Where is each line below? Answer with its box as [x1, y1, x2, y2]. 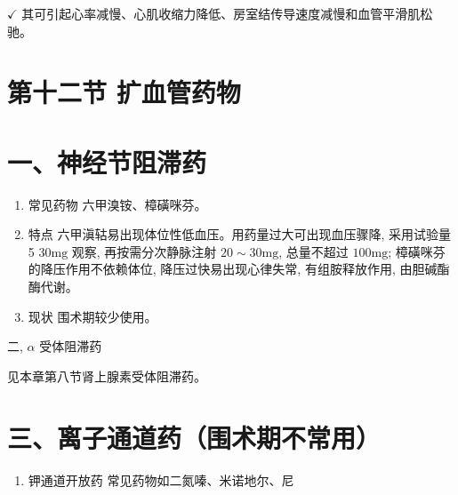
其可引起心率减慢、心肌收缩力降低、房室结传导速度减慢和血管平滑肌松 [21, 4, 433, 22]
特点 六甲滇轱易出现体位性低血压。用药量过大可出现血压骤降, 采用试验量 [28, 225, 452, 244]
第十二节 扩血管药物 [7, 74, 241, 110]
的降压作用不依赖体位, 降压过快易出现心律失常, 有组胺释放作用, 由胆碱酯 [28, 259, 450, 278]
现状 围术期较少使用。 [28, 307, 157, 325]
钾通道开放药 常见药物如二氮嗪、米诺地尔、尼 [28, 470, 294, 489]
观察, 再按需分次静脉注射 [71, 242, 217, 260]
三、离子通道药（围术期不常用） [7, 419, 382, 455]
